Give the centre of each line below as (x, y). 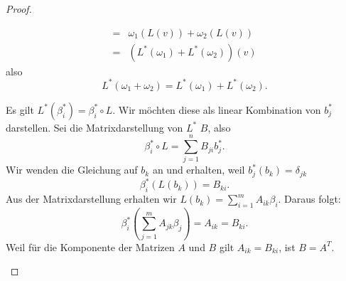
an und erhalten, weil (199, 170)
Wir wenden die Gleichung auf (72, 170)
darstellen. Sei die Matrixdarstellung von (94, 127)
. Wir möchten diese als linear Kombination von (217, 109)
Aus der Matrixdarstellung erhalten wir (91, 199)
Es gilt (20, 109)
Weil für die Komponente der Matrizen (90, 246)
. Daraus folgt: (309, 199)
